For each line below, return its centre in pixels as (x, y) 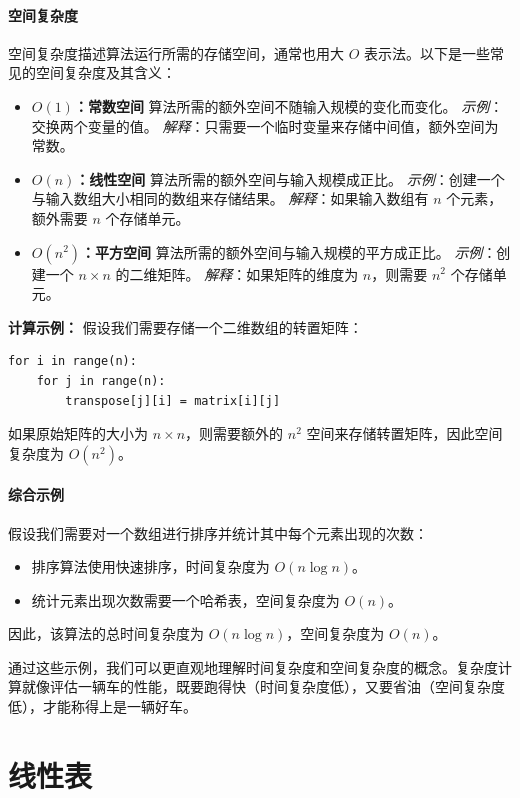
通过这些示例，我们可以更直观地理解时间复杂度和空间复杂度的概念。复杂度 (253, 666)
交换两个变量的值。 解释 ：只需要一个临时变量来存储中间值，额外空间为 (265, 125)
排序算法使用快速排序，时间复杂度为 (150, 566)
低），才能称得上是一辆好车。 (102, 706)
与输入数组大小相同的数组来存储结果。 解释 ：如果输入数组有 (230, 198)
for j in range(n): (101, 380)
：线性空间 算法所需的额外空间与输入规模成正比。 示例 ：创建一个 (290, 178)
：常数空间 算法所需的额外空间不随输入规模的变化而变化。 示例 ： (288, 105)
